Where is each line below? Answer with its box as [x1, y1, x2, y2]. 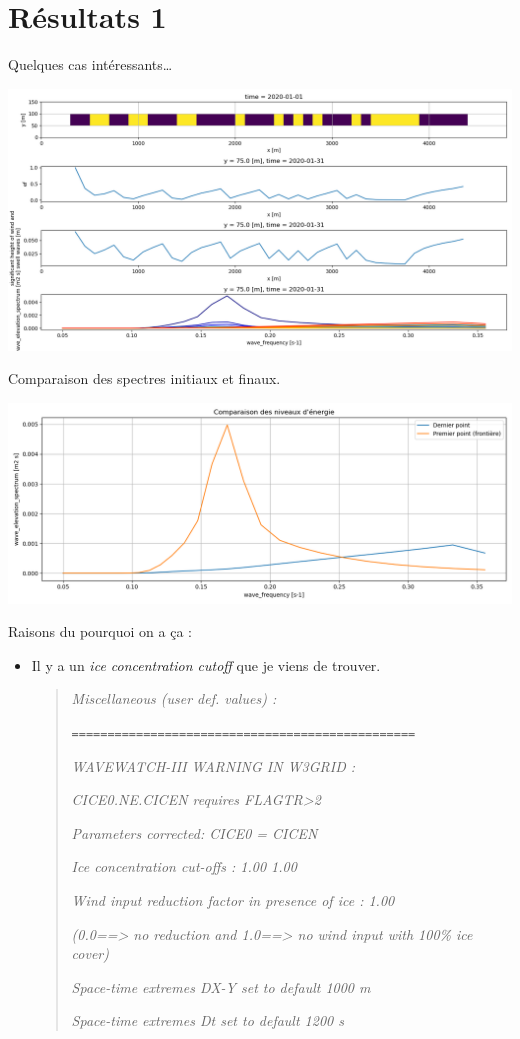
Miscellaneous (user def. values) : [71, 688, 277, 709]
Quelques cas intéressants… [8, 54, 173, 75]
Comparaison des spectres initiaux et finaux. [8, 368, 281, 389]
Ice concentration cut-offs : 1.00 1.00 [71, 856, 297, 877]
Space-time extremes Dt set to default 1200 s [71, 1010, 344, 1031]
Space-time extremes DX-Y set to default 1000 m [71, 976, 371, 997]
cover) [71, 943, 109, 964]
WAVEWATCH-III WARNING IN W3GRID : [71, 755, 356, 776]
